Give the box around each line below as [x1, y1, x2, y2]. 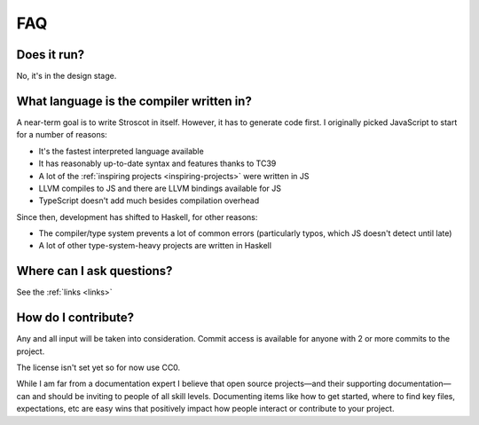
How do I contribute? [16, 311, 135, 326]
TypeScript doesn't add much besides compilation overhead [38, 195, 260, 206]
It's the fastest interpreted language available [38, 146, 204, 156]
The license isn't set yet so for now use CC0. [16, 362, 181, 373]
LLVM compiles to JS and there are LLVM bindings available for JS [38, 183, 281, 193]
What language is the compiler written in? [16, 93, 252, 108]
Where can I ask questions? [16, 264, 173, 279]
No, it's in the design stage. [16, 71, 117, 82]
